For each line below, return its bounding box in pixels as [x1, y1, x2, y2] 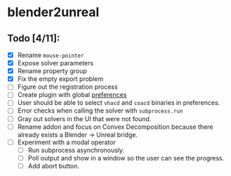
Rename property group [17, 67, 88, 75]
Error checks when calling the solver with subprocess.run [17, 106, 183, 115]
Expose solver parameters [17, 59, 93, 68]
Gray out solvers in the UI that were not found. [17, 114, 152, 123]
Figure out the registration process [17, 82, 118, 92]
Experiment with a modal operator [17, 138, 116, 146]
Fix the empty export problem [17, 75, 104, 83]
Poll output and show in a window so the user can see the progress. [27, 153, 225, 162]
